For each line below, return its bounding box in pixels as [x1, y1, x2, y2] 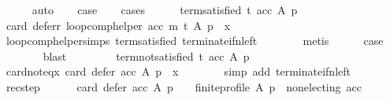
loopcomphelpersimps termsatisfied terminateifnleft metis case [6, 32, 384, 49]
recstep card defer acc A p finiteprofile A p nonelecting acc [6, 78, 362, 94]
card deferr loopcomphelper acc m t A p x [6, 17, 231, 33]
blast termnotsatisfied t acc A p [43, 47, 250, 64]
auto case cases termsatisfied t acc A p [32, 2, 298, 17]
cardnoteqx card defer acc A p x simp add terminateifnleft [6, 63, 351, 80]
